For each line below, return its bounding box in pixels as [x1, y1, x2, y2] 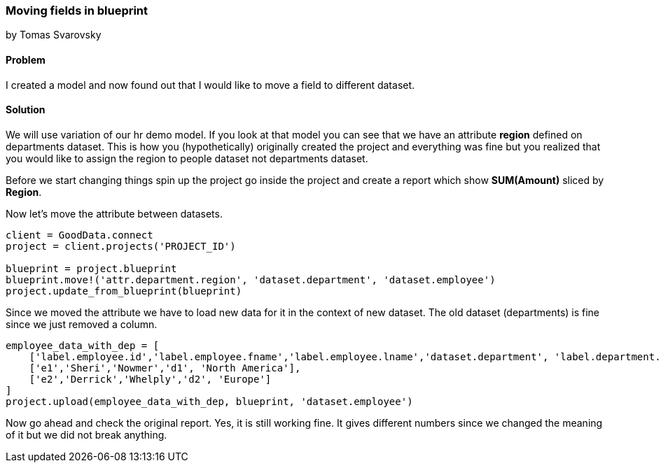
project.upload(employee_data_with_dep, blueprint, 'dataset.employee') [6, 395, 413, 407]
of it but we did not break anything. [6, 428, 167, 441]
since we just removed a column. [6, 318, 158, 330]
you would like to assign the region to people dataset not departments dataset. [6, 152, 368, 164]
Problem [6, 53, 46, 66]
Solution [6, 104, 46, 116]
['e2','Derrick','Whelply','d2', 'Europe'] [29, 373, 272, 385]
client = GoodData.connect [6, 229, 153, 241]
